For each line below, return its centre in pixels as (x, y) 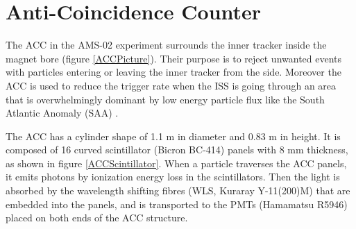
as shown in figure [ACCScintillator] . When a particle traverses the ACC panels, (176, 163)
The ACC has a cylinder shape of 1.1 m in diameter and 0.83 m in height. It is (173, 136)
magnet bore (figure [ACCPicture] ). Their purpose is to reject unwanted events (174, 58)
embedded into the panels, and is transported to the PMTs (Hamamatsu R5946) (177, 204)
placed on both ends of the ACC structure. (97, 218)
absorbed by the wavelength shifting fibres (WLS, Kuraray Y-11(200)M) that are (178, 190)
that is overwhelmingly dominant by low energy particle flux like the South (165, 99)
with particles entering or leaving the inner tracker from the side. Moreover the (173, 72)
